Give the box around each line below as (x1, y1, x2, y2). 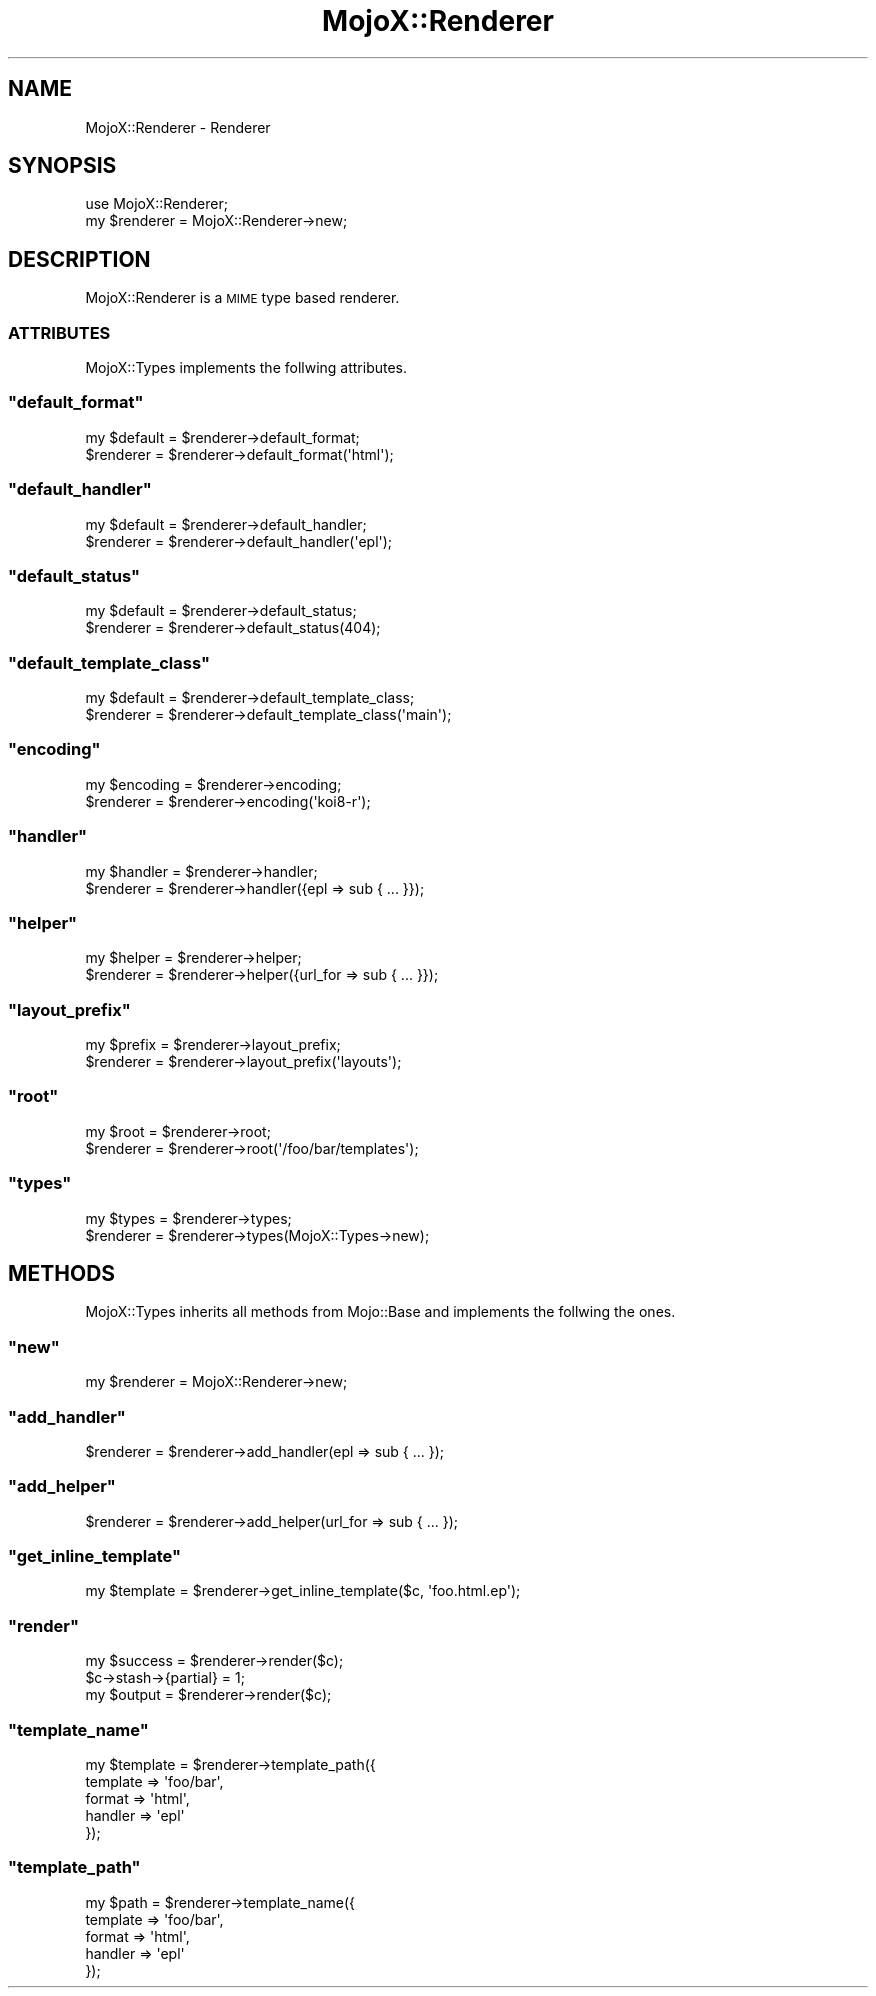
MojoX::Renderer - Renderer (85, 118, 271, 136)
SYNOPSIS (8, 153, 117, 179)
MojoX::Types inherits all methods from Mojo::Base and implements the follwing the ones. (85, 1303, 676, 1321)
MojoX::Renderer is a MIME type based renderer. (85, 289, 400, 307)
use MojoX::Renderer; (85, 195, 228, 213)
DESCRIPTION (8, 246, 151, 272)
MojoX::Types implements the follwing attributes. (85, 359, 408, 377)
